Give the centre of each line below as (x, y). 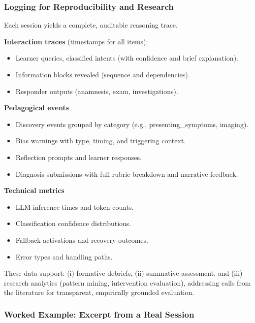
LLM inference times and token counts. (75, 207)
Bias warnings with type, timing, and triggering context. (101, 141)
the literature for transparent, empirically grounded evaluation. (99, 292)
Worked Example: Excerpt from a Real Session (99, 314)
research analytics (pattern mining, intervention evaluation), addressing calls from (127, 282)
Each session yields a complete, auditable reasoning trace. (91, 25)
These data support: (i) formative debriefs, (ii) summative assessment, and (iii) (123, 273)
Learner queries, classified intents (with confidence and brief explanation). (127, 58)
